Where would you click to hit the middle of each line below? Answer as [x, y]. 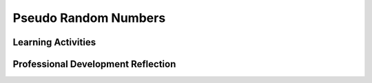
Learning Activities [54, 42]
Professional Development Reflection [94, 64]
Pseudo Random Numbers [89, 18]
